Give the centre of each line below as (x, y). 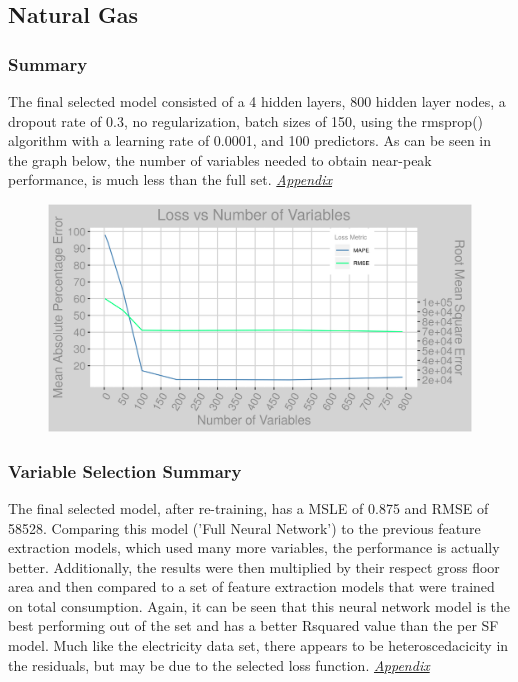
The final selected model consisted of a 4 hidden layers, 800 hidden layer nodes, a (257, 101)
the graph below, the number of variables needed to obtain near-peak (220, 159)
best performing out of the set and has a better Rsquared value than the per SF (253, 625)
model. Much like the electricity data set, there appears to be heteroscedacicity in (258, 645)
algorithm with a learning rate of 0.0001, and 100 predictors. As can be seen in (250, 140)
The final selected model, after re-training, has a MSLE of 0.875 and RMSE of (248, 507)
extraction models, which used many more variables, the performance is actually (254, 547)
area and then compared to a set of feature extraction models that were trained (251, 586)
